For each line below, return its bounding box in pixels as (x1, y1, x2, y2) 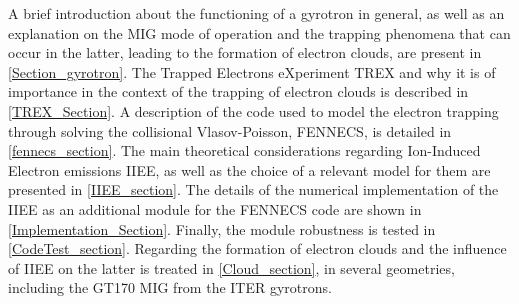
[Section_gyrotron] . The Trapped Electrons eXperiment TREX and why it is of (8, 61, 496, 82)
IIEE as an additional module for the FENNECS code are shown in (8, 198, 422, 219)
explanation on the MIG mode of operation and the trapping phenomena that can (8, 22, 511, 43)
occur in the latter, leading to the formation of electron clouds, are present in (8, 42, 482, 63)
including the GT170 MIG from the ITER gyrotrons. (8, 277, 332, 298)
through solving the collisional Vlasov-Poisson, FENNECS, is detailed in (8, 120, 452, 141)
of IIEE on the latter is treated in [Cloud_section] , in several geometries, (8, 257, 455, 278)
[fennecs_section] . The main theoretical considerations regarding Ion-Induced (8, 140, 481, 161)
